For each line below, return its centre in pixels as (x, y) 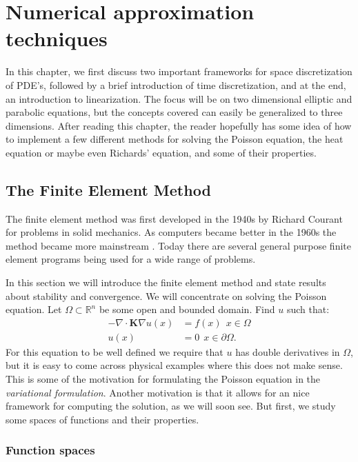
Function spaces (50, 450)
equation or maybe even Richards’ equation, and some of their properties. (161, 152)
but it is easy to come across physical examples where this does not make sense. (174, 365)
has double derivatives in (288, 351)
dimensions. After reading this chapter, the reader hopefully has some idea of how (179, 125)
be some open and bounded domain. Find (187, 309)
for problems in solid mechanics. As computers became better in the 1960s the (171, 232)
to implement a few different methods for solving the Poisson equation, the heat (175, 139)
